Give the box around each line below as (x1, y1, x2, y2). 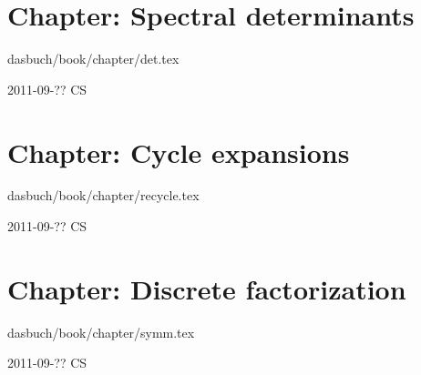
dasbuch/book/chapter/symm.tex (7, 322, 195, 341)
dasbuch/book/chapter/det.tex (7, 49, 180, 68)
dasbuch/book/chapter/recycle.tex (7, 186, 200, 205)
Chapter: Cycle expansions (7, 133, 350, 170)
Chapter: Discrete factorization (7, 269, 406, 307)
